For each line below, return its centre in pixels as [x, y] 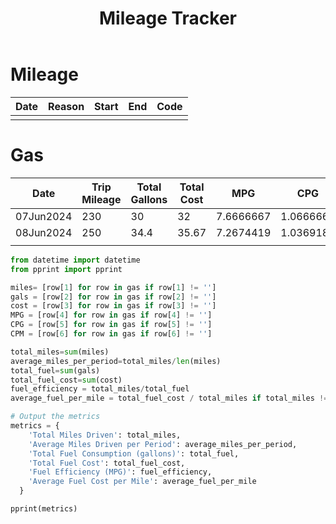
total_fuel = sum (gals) [55, 370]
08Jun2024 [44, 232]
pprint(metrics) [44, 509]
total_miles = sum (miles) [60, 352]
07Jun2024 [44, 216]
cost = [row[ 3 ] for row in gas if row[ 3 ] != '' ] [113, 306]
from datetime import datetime [75, 260]
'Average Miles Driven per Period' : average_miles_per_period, [163, 444]
